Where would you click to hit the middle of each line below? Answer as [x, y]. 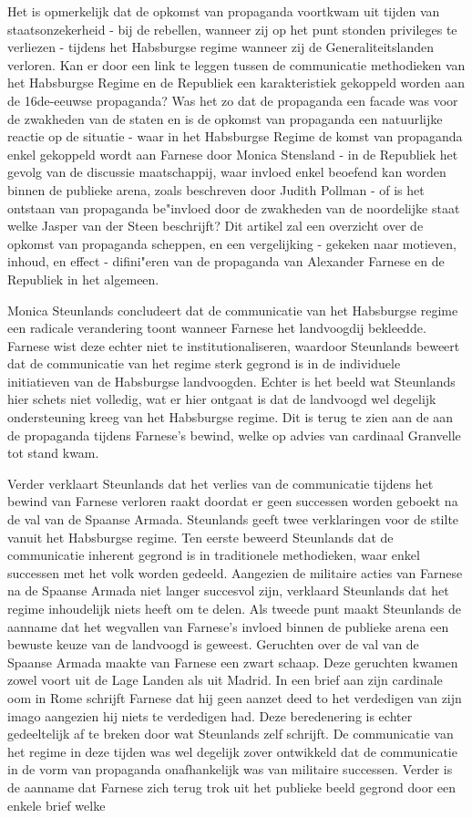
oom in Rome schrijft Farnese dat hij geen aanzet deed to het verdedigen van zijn [235, 697]
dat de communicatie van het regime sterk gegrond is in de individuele [204, 363]
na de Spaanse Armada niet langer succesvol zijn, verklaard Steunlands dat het [228, 590]
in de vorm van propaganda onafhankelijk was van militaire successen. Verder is [230, 769]
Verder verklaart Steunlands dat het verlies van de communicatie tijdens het [221, 483]
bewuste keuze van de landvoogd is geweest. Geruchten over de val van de [213, 644]
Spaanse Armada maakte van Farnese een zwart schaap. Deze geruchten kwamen [233, 662]
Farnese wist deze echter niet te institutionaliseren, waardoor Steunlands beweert [234, 345]
